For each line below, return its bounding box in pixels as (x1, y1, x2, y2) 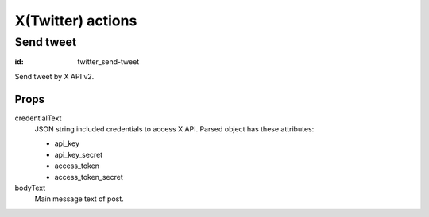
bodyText (14, 183, 46, 193)
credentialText (14, 113, 62, 123)
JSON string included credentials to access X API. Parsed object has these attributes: (34, 124, 315, 134)
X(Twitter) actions (14, 12, 137, 29)
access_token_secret (54, 172, 123, 181)
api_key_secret (54, 150, 103, 159)
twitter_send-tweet (77, 57, 140, 67)
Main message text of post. (34, 194, 125, 204)
